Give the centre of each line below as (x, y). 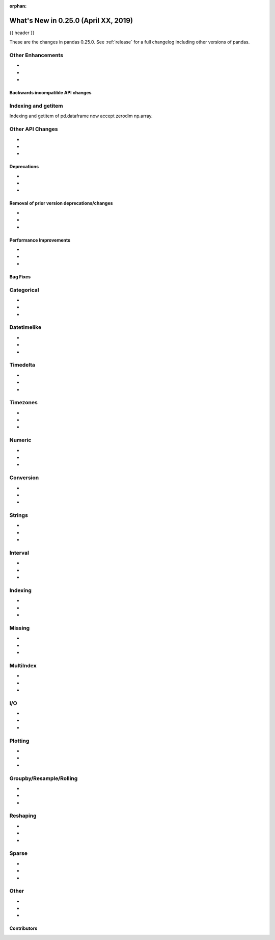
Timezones (23, 403)
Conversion (24, 478)
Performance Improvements (40, 240)
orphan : (18, 6)
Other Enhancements (36, 55)
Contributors (23, 928)
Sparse (19, 853)
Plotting (19, 741)
